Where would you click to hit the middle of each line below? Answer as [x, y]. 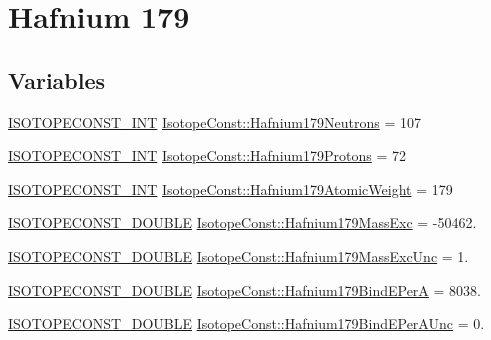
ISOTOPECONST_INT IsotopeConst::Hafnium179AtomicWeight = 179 [230, 188]
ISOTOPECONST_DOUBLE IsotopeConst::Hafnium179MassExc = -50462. [242, 222]
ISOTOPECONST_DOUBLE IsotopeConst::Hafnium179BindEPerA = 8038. [244, 289]
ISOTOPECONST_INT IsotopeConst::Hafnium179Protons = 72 [207, 155]
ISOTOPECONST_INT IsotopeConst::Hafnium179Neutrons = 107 [214, 121]
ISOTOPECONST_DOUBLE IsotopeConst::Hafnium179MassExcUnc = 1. [238, 255]
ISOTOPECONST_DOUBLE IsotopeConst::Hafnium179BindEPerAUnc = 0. [246, 323]
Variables [57, 79]
